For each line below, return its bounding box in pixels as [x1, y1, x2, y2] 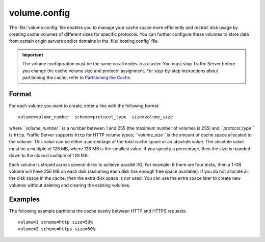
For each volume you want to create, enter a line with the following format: [9, 103, 159, 108]
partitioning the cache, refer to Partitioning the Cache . [22, 74, 132, 81]
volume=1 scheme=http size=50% [18, 219, 93, 225]
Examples [9, 195, 40, 203]
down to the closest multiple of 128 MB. [9, 153, 89, 159]
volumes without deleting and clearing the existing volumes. [9, 182, 131, 188]
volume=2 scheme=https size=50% [18, 226, 96, 232]
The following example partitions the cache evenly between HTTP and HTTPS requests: [9, 208, 187, 214]
